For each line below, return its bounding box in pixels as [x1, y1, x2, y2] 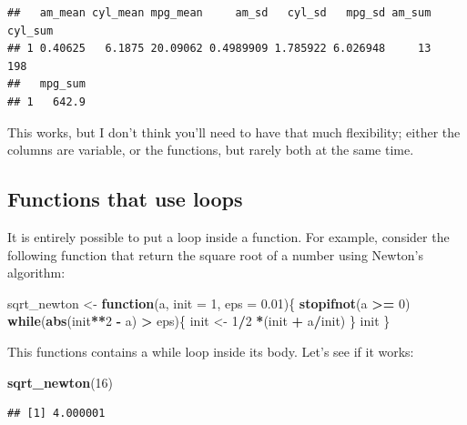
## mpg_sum [7, 77, 86, 91]
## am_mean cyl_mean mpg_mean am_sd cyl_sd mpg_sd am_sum [7, 6, 431, 19]
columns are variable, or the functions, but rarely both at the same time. [7, 140, 414, 159]
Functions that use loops [7, 185, 243, 213]
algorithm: [7, 263, 66, 282]
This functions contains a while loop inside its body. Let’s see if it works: [7, 341, 414, 360]
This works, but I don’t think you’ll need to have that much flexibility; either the [7, 122, 461, 141]
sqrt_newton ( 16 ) [7, 372, 114, 391]
